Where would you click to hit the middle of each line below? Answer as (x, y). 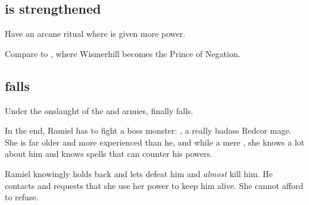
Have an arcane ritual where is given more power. (95, 34)
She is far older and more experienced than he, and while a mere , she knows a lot (155, 142)
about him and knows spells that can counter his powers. (109, 154)
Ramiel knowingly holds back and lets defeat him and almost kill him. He (139, 173)
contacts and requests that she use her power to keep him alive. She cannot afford (154, 185)
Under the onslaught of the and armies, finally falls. (99, 110)
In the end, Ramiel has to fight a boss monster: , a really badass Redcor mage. (148, 130)
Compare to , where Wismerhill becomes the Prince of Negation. (123, 53)
